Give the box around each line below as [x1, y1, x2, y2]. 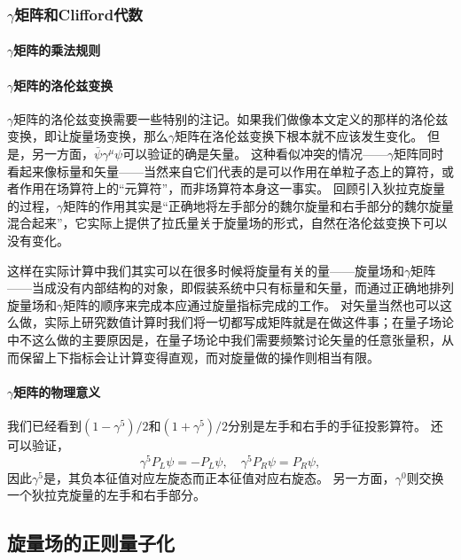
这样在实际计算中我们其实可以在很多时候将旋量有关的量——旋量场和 [7, 261, 404, 279]
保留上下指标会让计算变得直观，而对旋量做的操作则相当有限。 [19, 347, 379, 366]
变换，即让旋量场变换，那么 [7, 127, 168, 145]
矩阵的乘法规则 [13, 41, 101, 59]
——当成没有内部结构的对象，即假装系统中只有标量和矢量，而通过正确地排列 [7, 278, 454, 297]
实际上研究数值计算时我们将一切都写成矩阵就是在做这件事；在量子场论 [43, 313, 454, 331]
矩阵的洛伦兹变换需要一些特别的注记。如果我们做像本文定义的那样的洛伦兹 [13, 109, 449, 128]
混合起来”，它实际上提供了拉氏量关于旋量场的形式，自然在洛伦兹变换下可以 [7, 214, 448, 232]
